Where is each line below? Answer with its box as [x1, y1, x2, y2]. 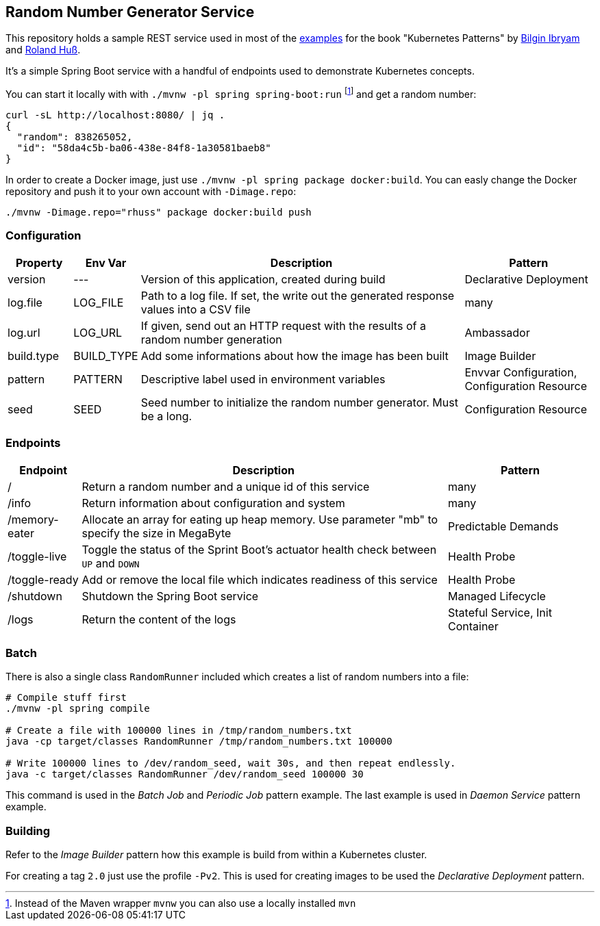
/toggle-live [8, 549, 67, 563]
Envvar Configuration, [464, 365, 577, 379]
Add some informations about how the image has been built [140, 348, 449, 363]
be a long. [140, 409, 192, 423]
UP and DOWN [82, 556, 140, 570]
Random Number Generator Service [5, 3, 255, 21]
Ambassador [464, 325, 530, 339]
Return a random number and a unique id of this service [82, 479, 370, 493]
